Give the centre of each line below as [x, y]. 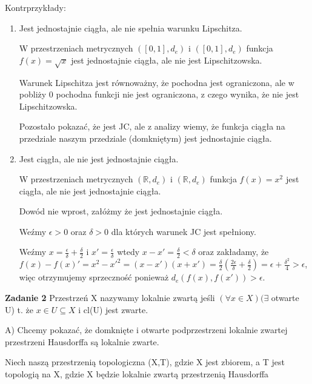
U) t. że [19, 309]
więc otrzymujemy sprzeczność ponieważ [94, 277]
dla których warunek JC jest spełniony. [184, 231]
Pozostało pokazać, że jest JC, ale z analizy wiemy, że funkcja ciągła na [152, 126]
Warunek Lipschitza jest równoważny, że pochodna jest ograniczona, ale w [157, 82]
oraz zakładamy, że [234, 252]
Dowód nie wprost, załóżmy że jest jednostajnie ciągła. [121, 211]
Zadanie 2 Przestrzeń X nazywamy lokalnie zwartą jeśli [110, 297]
